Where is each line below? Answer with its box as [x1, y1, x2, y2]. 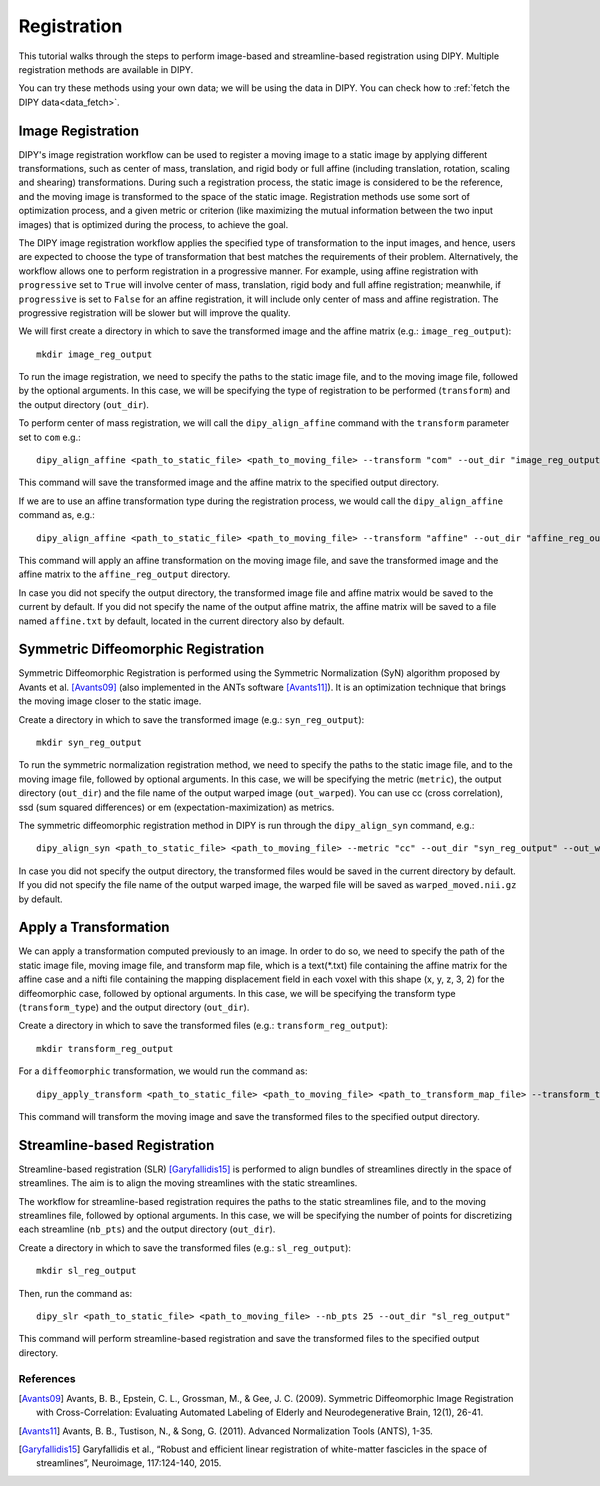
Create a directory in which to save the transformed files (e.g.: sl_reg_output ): [18, 1241, 352, 1254]
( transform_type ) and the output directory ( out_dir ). [18, 1001, 250, 1014]
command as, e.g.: [18, 509, 95, 521]
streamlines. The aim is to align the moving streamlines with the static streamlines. [18, 1177, 358, 1189]
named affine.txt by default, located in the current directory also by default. [18, 615, 345, 627]
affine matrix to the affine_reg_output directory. [18, 568, 231, 580]
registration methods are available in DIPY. [18, 63, 194, 75]
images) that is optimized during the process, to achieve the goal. [18, 218, 289, 230]
